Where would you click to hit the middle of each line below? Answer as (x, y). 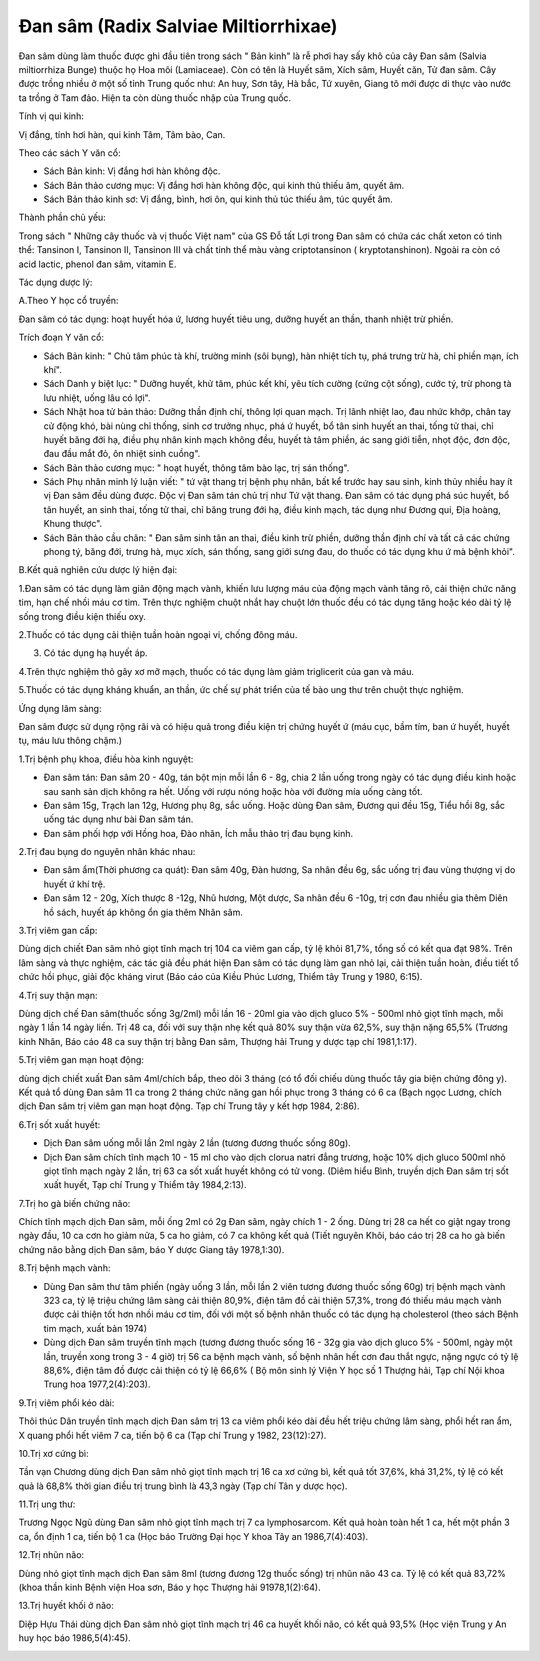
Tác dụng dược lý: (55, 282)
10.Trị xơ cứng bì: (53, 1453)
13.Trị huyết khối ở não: (66, 1606)
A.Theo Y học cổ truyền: (68, 301)
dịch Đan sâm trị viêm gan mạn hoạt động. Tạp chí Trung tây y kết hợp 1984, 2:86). (189, 1106)
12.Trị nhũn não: (51, 1555)
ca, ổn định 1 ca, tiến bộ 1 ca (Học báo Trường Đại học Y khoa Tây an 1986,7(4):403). (193, 1536)
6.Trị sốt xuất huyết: (59, 1124)
